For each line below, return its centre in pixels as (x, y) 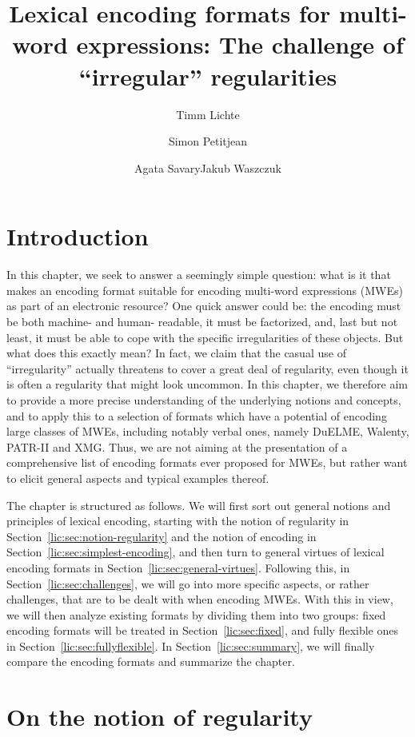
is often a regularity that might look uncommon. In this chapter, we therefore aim (207, 384)
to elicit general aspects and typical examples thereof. (138, 478)
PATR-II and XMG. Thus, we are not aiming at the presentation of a (177, 446)
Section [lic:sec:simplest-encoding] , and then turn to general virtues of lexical (196, 552)
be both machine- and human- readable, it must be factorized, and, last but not (202, 321)
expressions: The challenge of (240, 44)
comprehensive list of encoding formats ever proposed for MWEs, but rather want (207, 462)
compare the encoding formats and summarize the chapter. (151, 661)
